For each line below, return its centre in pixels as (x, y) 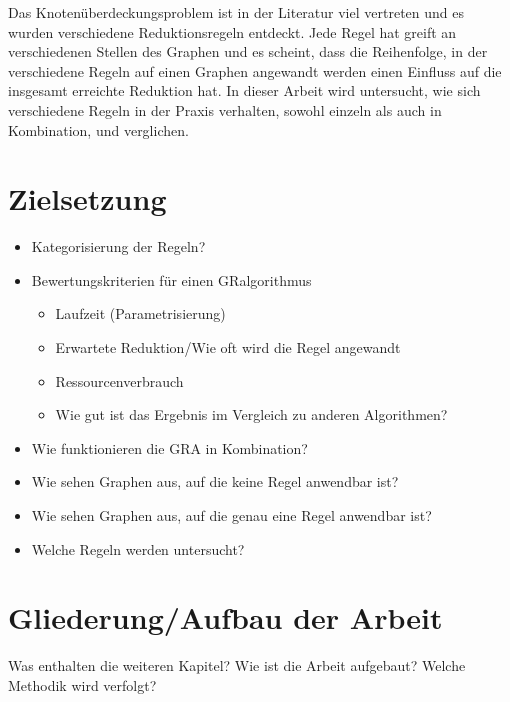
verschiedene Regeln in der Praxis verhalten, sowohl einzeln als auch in (225, 109)
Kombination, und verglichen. (98, 129)
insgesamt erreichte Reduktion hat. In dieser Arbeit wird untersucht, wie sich (244, 90)
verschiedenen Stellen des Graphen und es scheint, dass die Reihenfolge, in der (248, 51)
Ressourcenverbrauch (119, 380)
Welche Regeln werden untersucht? (138, 548)
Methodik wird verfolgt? (82, 684)
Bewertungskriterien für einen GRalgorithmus (171, 279)
